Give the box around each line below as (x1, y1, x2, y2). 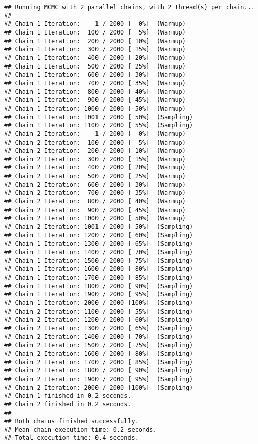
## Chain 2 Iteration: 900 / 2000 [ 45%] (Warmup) (4, 206, 186, 214)
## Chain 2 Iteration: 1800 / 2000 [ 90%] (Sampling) (4, 367, 193, 374)
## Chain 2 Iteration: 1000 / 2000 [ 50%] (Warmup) (4, 215, 186, 222)
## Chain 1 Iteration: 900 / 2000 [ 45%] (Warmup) (4, 96, 186, 104)
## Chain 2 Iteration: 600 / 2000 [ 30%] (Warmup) (4, 181, 186, 188)
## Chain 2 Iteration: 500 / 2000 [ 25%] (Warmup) (4, 173, 186, 180)
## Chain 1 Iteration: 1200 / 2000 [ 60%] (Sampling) (4, 231, 193, 239)
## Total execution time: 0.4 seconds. (4, 434, 139, 442)
